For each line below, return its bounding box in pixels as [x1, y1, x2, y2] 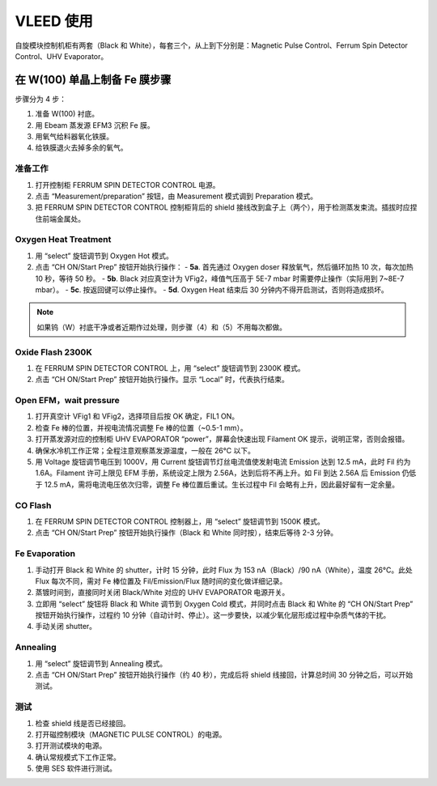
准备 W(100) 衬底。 [35, 109, 100, 119]
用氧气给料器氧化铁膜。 [35, 132, 113, 142]
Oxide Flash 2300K [15, 346, 92, 358]
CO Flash [15, 499, 52, 511]
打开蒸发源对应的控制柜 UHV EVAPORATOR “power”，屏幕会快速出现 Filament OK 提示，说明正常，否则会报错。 [35, 434, 409, 444]
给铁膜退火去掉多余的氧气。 [35, 142, 128, 153]
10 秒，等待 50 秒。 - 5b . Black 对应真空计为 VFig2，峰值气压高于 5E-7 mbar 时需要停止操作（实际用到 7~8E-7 [35, 274, 405, 283]
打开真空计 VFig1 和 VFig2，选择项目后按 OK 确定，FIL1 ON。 [35, 411, 240, 421]
